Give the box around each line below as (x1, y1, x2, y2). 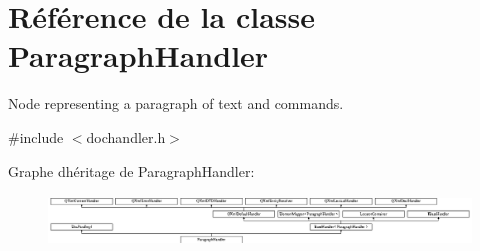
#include (8, 126, 64, 147)
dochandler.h (86, 126, 166, 147)
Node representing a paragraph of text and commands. (8, 93, 344, 114)
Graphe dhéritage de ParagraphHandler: (8, 160, 255, 181)
